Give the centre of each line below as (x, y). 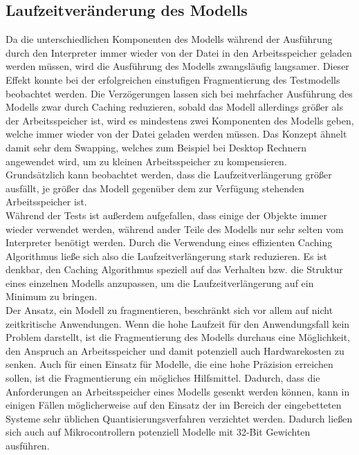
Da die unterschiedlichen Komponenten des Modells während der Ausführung (169, 39)
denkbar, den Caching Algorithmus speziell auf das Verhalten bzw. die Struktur (174, 269)
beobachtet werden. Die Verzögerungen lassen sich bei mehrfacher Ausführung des (179, 93)
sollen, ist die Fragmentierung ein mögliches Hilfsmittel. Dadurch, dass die (163, 378)
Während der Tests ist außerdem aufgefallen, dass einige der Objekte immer (166, 215)
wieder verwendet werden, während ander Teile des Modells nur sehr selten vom (175, 229)
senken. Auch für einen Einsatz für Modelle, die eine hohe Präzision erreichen (169, 364)
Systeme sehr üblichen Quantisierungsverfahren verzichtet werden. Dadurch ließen (179, 418)
